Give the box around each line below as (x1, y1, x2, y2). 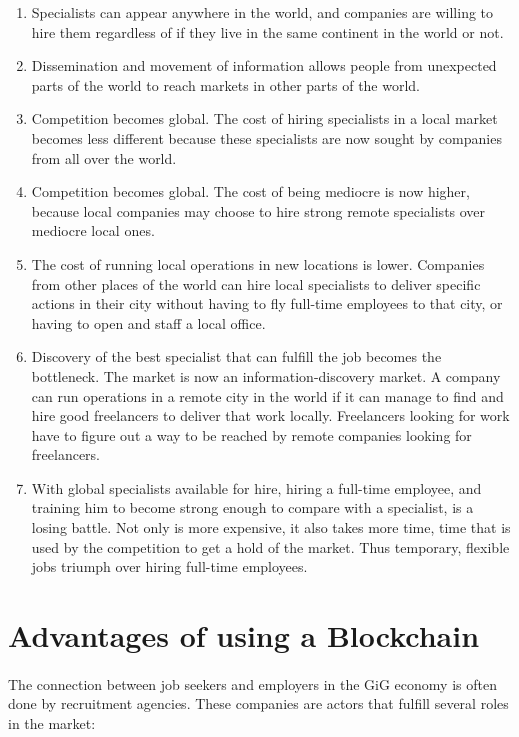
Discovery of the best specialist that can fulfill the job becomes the (31, 346, 442, 367)
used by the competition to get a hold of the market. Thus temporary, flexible (31, 536, 510, 557)
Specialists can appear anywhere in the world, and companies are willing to (31, 2, 494, 22)
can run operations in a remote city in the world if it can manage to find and (31, 385, 504, 406)
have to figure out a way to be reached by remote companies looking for (31, 424, 472, 445)
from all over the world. (31, 147, 177, 168)
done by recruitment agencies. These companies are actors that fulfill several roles (8, 693, 509, 714)
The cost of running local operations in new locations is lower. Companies (31, 253, 485, 274)
